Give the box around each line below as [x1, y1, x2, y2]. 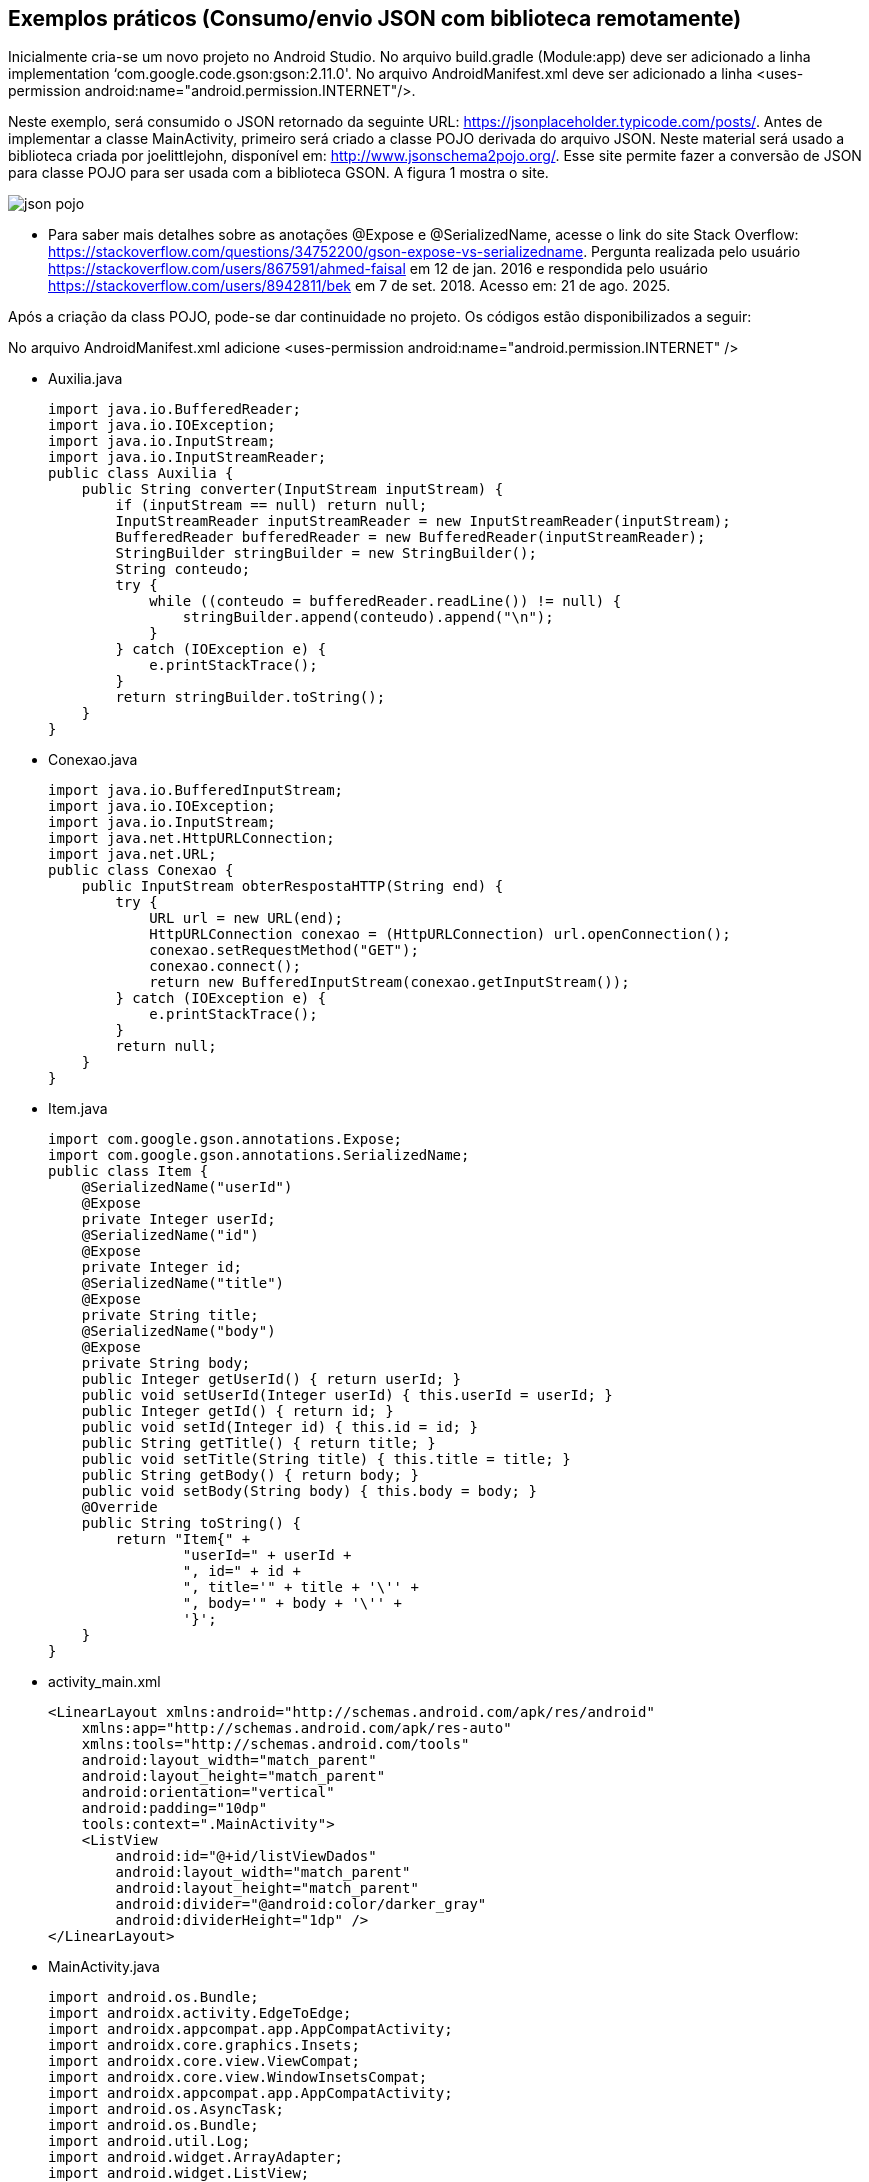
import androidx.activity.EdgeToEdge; [48, 2005, 352, 2022]
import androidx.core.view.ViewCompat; [48, 2053, 360, 2070]
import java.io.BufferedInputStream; [48, 782, 344, 799]
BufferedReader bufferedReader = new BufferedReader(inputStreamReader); [115, 529, 706, 546]
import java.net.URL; [48, 846, 217, 863]
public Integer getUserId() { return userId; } [81, 1371, 462, 1388]
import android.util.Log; [48, 2133, 251, 2150]
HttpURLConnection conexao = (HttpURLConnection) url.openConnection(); [149, 926, 731, 943]
